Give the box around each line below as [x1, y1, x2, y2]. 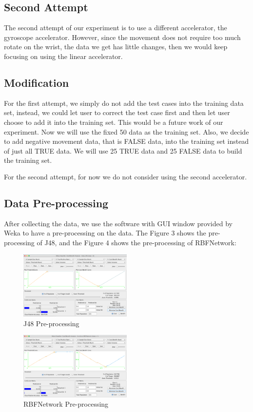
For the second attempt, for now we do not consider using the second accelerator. [4, 171, 247, 181]
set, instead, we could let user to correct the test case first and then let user [4, 107, 230, 118]
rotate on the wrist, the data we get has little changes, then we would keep [4, 41, 228, 52]
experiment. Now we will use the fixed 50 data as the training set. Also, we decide [4, 126, 249, 137]
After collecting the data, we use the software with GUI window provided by [4, 218, 233, 228]
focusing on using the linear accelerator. [4, 51, 123, 61]
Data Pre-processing [4, 195, 109, 210]
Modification [4, 75, 69, 90]
